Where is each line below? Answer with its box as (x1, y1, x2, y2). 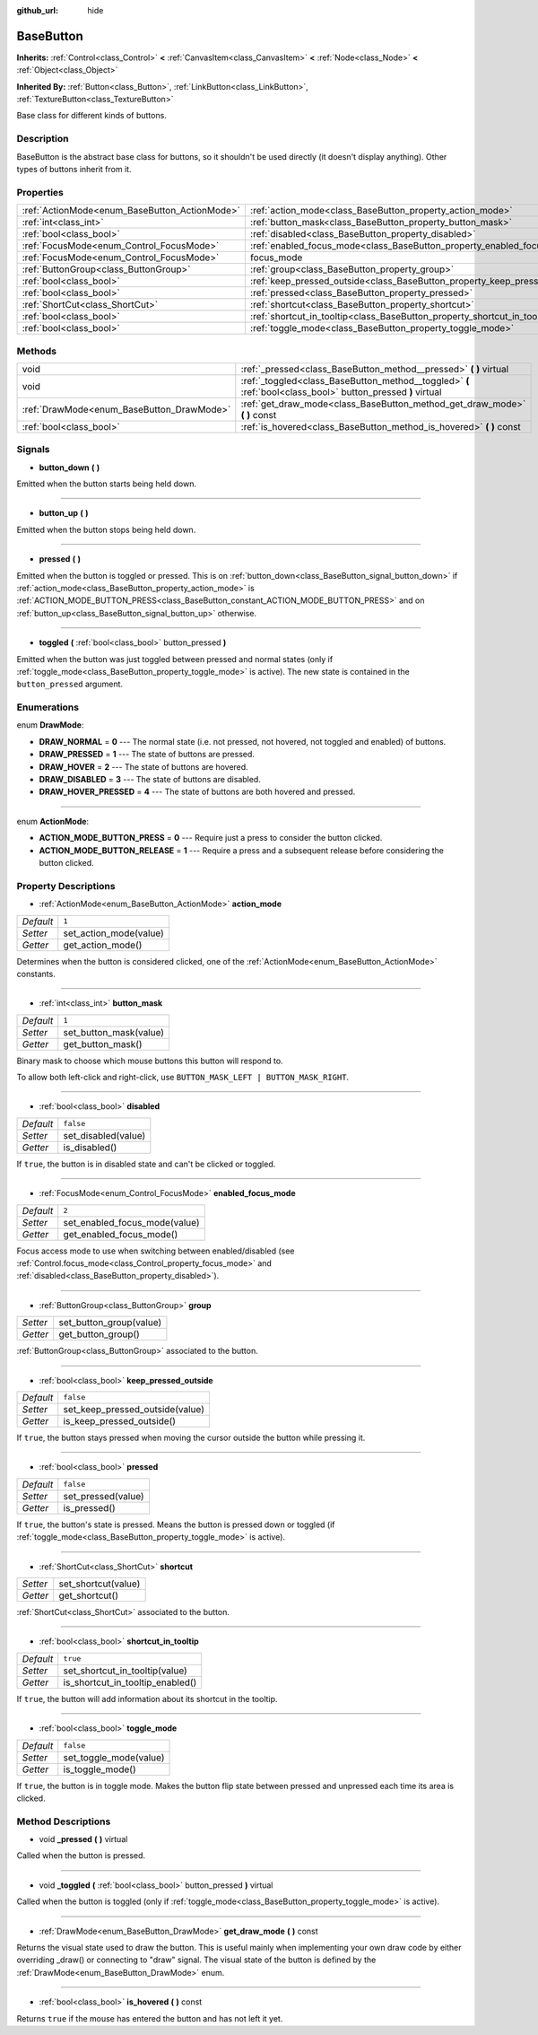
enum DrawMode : (16, 720, 84, 730)
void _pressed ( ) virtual (39, 1834, 128, 1845)
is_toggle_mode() (63, 1763, 136, 1776)
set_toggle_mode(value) (63, 1751, 165, 1763)
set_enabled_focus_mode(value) (63, 1216, 200, 1228)
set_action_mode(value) (63, 927, 165, 939)
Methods (16, 345, 57, 357)
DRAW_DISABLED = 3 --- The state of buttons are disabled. (39, 774, 262, 785)
